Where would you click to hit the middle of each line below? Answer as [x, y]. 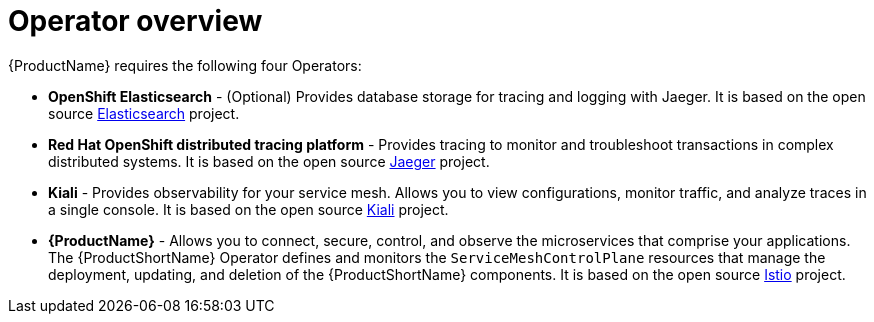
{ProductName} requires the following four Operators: [185, 65]
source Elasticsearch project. [144, 113]
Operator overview [135, 21]
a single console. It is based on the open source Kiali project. [248, 209]
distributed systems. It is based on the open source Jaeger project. [269, 161]
